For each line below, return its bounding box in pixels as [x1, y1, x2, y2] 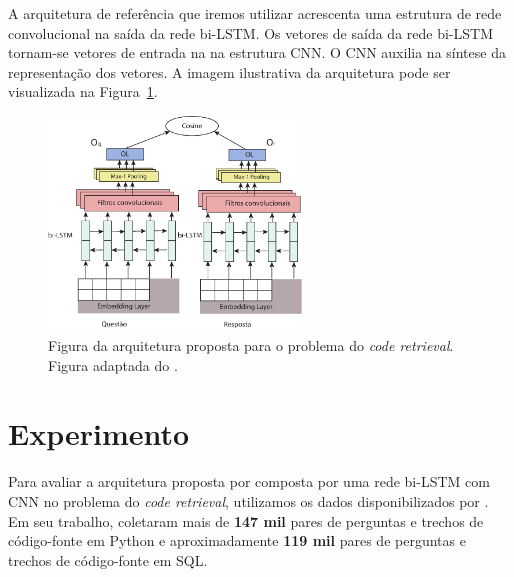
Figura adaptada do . [48, 354, 178, 375]
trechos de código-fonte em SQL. [8, 549, 208, 570]
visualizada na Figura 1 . [8, 81, 158, 102]
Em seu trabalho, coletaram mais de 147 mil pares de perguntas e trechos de [8, 510, 484, 531]
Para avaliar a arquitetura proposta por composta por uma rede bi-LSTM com [8, 471, 490, 492]
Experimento [8, 413, 190, 454]
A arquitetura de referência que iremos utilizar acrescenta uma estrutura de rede [8, 3, 502, 23]
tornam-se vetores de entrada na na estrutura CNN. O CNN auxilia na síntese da [8, 42, 506, 63]
